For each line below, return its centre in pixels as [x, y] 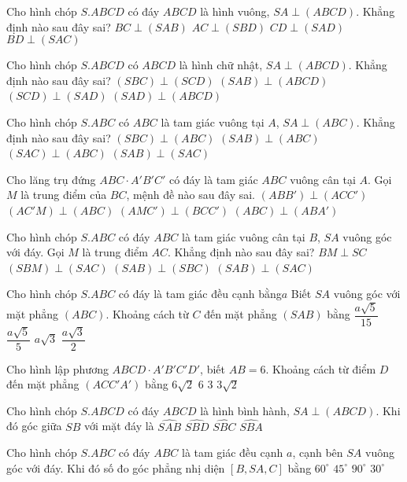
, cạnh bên [318, 453]
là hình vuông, [235, 11]
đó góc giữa [34, 426]
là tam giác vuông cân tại [243, 236]
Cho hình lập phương [57, 368]
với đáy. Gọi [35, 252]
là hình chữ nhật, [221, 65]
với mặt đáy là [119, 426]
